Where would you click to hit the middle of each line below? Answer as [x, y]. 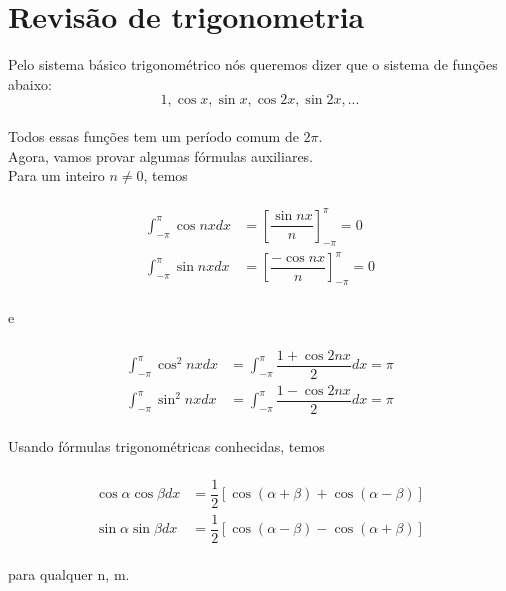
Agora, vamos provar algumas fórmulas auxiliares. [161, 155]
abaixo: [30, 83]
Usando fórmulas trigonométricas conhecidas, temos [166, 445]
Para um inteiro [56, 175]
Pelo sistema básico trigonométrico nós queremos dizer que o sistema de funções [253, 64]
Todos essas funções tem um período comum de [153, 135]
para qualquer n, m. [69, 574]
